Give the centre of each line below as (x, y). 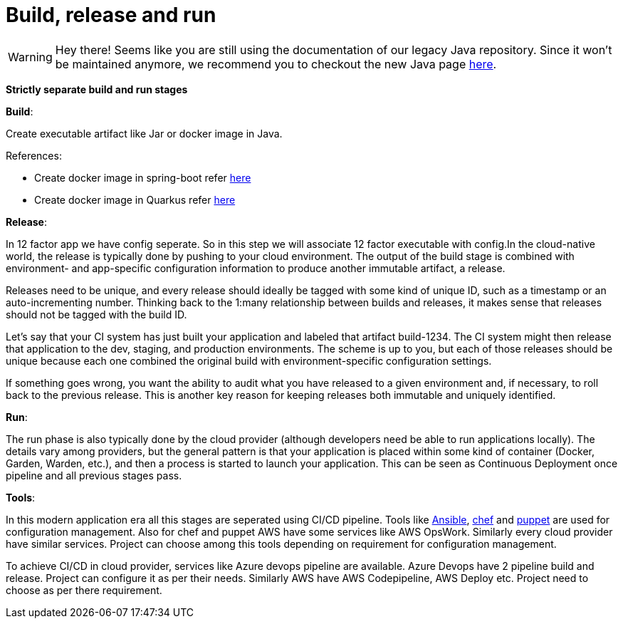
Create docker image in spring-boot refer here (143, 177)
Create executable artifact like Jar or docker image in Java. (144, 133)
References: (34, 155)
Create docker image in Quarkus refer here (135, 199)
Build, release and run (111, 15)
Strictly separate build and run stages (97, 89)
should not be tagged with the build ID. (96, 314)
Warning (30, 57)
